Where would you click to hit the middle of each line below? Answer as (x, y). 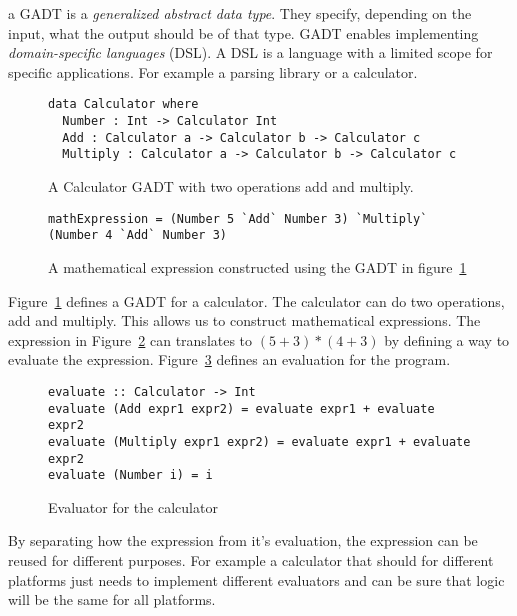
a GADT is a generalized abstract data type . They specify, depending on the (240, 13)
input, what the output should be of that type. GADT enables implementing (243, 32)
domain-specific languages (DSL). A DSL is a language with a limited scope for (250, 52)
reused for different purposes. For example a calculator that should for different (251, 560)
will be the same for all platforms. (112, 599)
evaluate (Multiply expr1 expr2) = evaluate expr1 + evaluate (259, 441)
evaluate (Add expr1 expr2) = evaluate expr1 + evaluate (241, 408)
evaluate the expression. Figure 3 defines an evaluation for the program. (229, 359)
